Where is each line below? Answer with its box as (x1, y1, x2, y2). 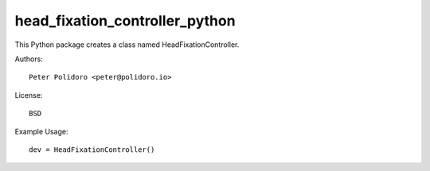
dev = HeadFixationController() (29, 145, 155, 154)
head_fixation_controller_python (14, 12, 236, 29)
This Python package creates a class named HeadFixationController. (14, 40, 240, 49)
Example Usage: (14, 126, 68, 136)
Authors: (14, 54, 43, 64)
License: (14, 90, 43, 99)
